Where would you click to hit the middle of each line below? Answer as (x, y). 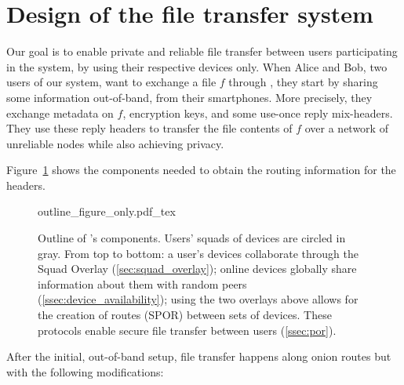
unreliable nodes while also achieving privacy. (115, 143)
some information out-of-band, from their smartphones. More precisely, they (189, 97)
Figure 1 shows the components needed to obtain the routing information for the (201, 170)
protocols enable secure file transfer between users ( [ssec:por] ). (187, 330)
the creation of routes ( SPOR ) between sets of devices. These (185, 315)
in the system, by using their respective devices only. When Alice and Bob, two (197, 66)
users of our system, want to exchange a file (111, 82)
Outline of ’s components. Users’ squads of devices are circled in (192, 238)
